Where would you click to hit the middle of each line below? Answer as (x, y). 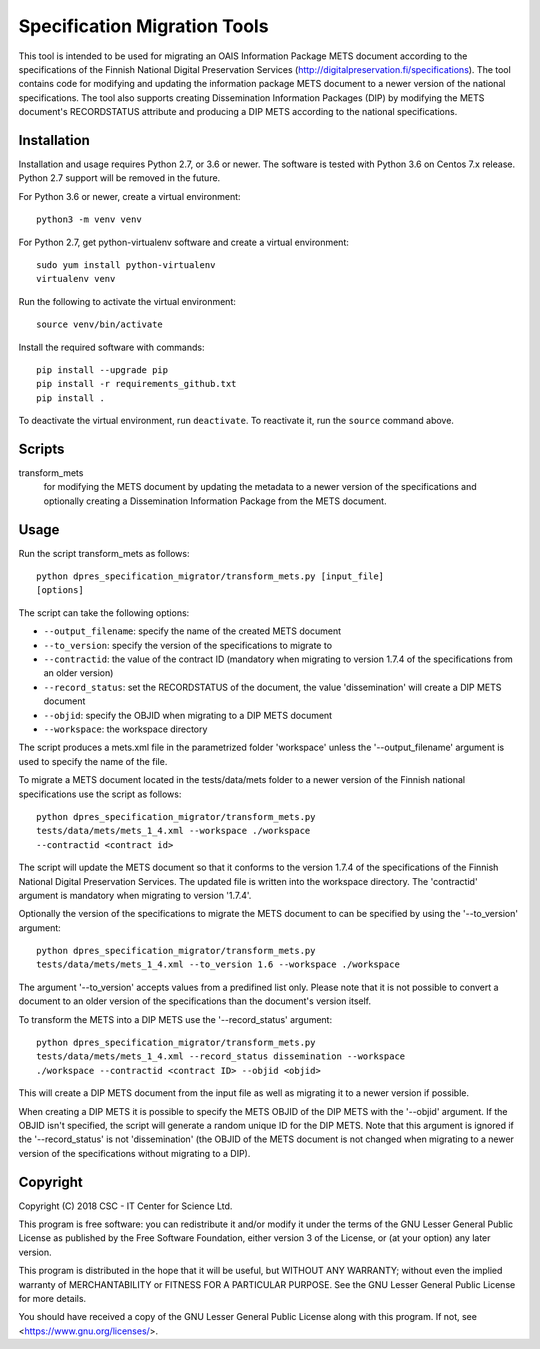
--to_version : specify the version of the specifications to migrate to (188, 645)
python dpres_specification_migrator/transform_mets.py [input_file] (210, 576)
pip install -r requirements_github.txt (136, 384)
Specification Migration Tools (143, 26)
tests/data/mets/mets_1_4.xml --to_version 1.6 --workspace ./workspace (218, 964)
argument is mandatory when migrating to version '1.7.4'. (135, 895)
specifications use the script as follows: (100, 794)
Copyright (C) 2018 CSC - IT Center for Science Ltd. (125, 1206)
